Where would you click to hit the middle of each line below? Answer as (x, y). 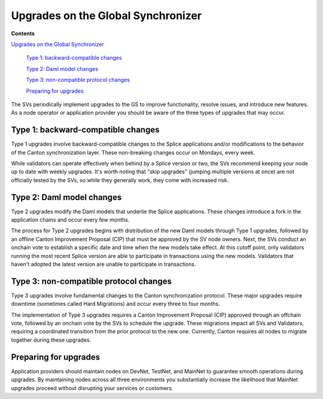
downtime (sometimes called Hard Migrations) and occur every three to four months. (116, 304)
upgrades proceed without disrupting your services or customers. (92, 388)
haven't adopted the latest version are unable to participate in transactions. (103, 264)
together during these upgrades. (51, 340)
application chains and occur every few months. (70, 220)
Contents (23, 33)
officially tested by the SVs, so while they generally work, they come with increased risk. (120, 180)
